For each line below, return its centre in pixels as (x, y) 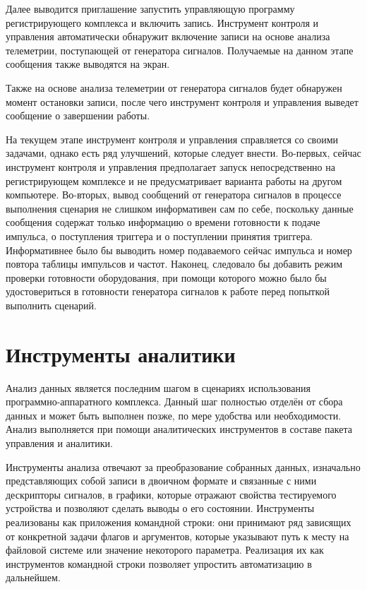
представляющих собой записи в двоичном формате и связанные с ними (161, 481)
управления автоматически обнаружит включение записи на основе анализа (168, 36)
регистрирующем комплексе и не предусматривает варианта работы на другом (174, 180)
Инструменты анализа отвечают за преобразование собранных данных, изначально (183, 466)
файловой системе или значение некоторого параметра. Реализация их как (165, 550)
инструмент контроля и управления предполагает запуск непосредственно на (170, 166)
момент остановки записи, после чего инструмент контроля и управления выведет (182, 101)
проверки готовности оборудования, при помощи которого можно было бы (166, 277)
